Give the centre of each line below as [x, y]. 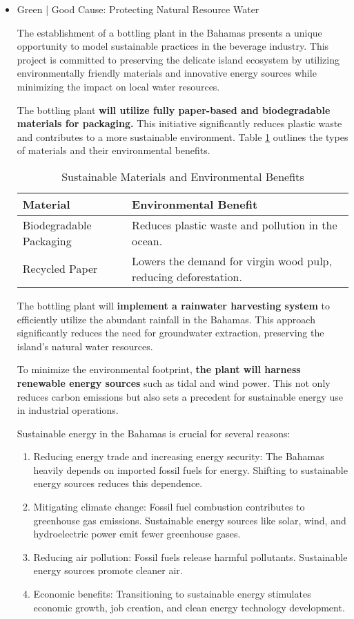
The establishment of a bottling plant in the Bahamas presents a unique [169, 32]
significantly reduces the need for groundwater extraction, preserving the [170, 333]
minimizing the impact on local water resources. [118, 86]
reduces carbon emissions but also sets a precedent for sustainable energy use [180, 396]
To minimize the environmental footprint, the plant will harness [159, 369]
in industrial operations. [68, 410]
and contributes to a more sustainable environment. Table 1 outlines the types [183, 136]
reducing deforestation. [187, 276]
